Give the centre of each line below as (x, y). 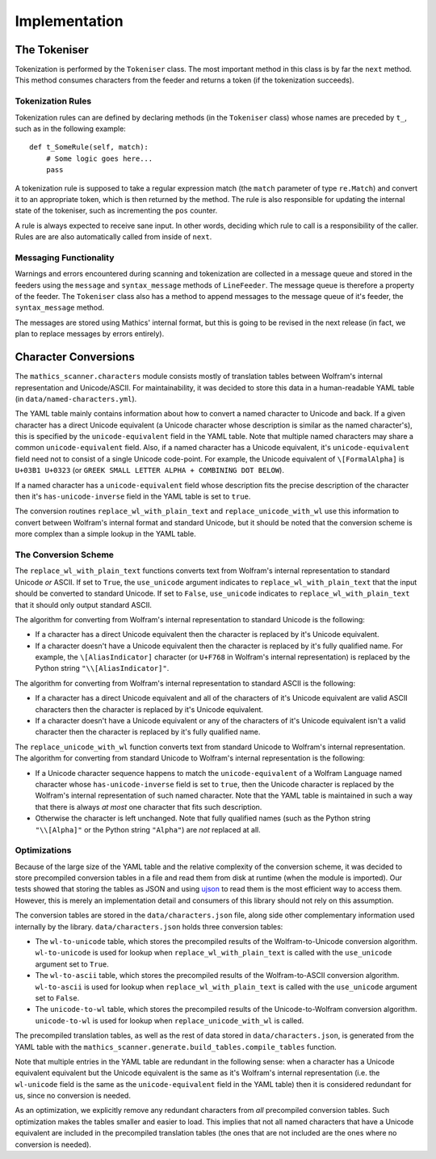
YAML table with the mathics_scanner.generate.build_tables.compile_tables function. (176, 1047)
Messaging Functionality (65, 257)
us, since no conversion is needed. (73, 1096)
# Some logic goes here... (99, 158)
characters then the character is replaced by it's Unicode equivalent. (149, 709)
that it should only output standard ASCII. (84, 605)
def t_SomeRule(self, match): (89, 147)
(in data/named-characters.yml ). (76, 398)
